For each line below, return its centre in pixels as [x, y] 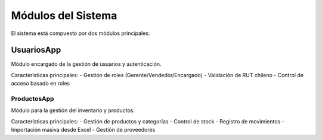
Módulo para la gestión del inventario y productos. [73, 110]
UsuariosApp [36, 50]
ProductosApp [32, 99]
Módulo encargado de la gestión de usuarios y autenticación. [86, 64]
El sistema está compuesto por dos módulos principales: [80, 33]
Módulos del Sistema [64, 15]
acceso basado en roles [41, 84]
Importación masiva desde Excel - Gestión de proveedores [83, 130]
